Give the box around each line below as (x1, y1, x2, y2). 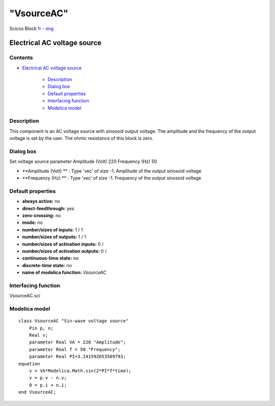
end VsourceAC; (18, 389, 57, 395)
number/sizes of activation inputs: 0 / (22, 241, 104, 247)
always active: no (22, 198, 61, 205)
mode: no (22, 219, 43, 226)
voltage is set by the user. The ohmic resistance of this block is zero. (9, 135, 154, 141)
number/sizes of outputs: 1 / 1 (22, 234, 87, 240)
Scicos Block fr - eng (9, 25, 54, 32)
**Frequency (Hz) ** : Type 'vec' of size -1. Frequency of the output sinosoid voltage (22, 175, 201, 181)
